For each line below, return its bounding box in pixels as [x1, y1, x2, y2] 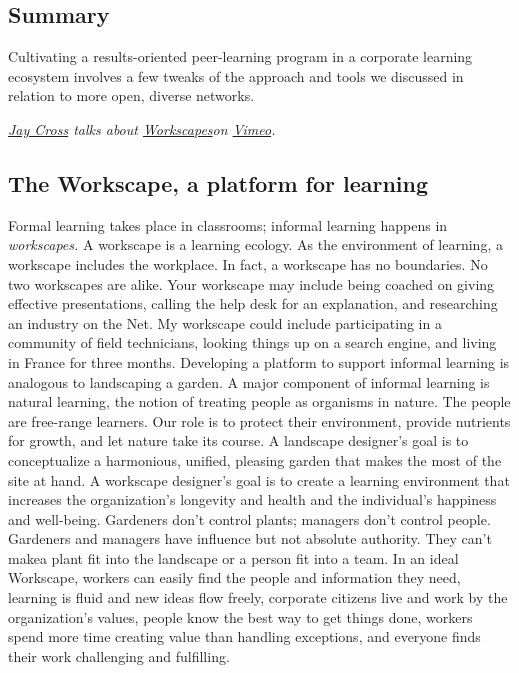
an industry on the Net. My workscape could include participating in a [8, 312, 442, 333]
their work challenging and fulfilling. [8, 645, 230, 666]
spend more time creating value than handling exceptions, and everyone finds [8, 626, 481, 647]
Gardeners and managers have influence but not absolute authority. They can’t [8, 528, 492, 549]
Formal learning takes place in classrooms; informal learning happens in [8, 214, 448, 235]
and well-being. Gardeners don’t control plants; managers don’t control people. [8, 508, 491, 529]
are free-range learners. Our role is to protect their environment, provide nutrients [8, 410, 511, 431]
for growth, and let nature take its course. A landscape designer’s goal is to [8, 430, 469, 451]
